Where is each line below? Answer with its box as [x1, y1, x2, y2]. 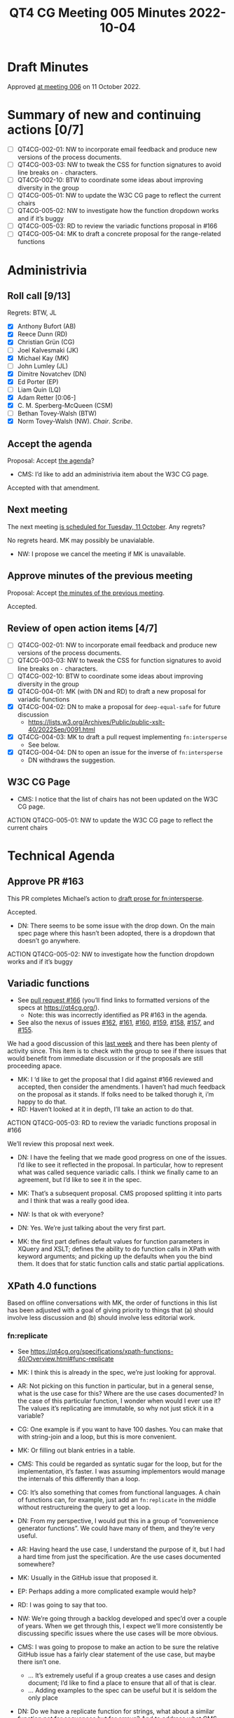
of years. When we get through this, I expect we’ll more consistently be [17, 1621, 223, 1630]
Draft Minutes [7, 60, 89, 75]
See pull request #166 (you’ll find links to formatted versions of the [17, 996, 210, 1005]
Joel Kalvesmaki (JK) [17, 345, 79, 355]
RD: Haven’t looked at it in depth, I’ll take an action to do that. [17, 1105, 194, 1113]
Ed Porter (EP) [17, 377, 59, 386]
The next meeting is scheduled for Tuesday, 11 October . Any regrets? [7, 522, 205, 530]
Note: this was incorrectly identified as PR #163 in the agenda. [27, 1011, 208, 1019]
